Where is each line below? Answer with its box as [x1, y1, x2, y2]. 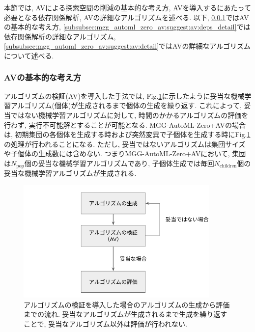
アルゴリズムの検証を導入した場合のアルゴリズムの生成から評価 [24, 299, 230, 309]
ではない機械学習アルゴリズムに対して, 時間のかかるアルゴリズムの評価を [10, 110, 249, 120]
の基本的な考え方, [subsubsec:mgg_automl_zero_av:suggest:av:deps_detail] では [4, 22, 251, 32]
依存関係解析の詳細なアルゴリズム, [4, 31, 116, 41]
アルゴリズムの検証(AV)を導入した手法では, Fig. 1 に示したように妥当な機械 [4, 90, 245, 101]
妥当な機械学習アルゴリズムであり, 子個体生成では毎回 [38, 158, 214, 168]
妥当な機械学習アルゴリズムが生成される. [4, 168, 137, 178]
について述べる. [4, 50, 54, 60]
